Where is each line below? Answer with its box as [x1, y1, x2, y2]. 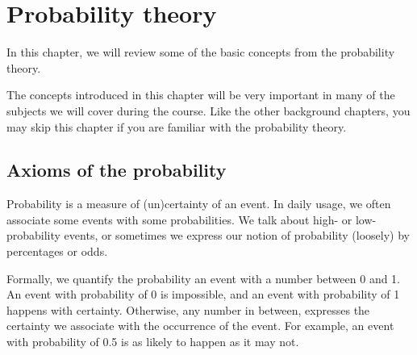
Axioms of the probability [6, 157, 227, 182]
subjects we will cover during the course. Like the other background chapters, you [6, 102, 411, 119]
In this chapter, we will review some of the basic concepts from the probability [6, 44, 395, 61]
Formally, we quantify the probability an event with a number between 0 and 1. [6, 269, 401, 286]
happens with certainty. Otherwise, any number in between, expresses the [6, 301, 370, 318]
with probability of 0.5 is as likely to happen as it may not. [6, 333, 299, 350]
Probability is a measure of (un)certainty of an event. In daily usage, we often [6, 195, 391, 212]
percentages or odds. [6, 243, 108, 260]
